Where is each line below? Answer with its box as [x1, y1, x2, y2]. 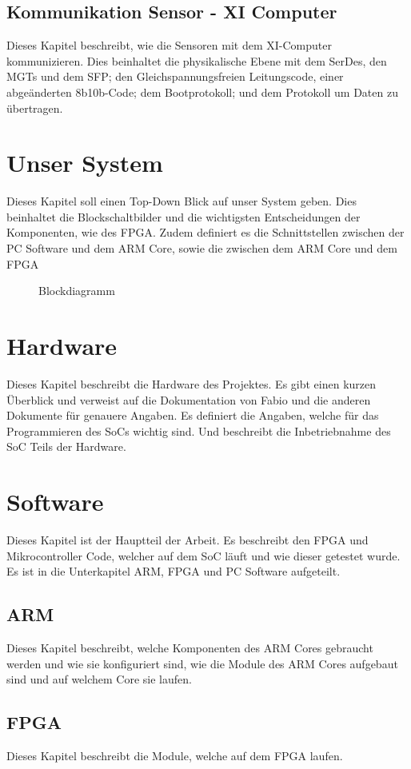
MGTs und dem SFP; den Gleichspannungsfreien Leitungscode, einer [6, 68, 344, 85]
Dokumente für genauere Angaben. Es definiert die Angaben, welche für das [6, 407, 379, 424]
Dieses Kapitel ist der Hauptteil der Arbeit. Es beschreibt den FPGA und [6, 532, 369, 548]
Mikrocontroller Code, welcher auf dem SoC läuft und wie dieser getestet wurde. [6, 547, 401, 564]
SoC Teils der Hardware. [6, 438, 126, 455]
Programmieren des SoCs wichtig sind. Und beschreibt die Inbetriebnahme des [6, 422, 391, 439]
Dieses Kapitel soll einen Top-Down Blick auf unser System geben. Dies [6, 193, 357, 209]
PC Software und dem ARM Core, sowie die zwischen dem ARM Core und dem [6, 240, 397, 257]
